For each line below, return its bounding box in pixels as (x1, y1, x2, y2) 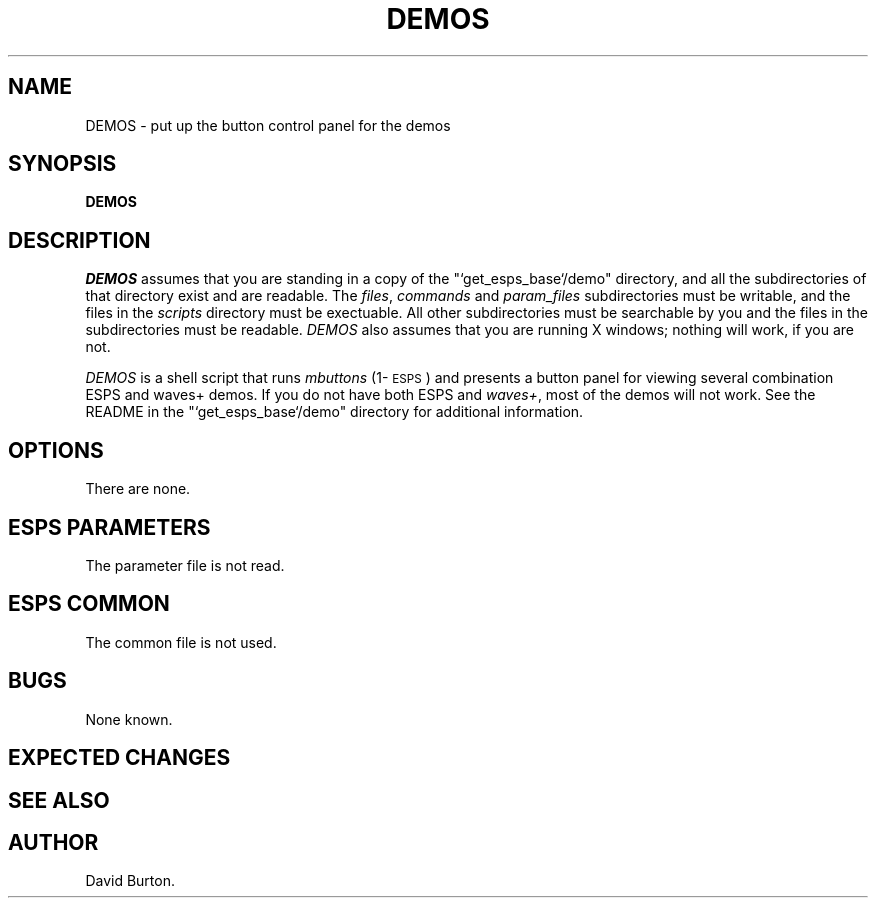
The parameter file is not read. (85, 556, 285, 574)
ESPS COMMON (8, 591, 170, 617)
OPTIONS (8, 437, 104, 463)
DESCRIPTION (8, 227, 151, 253)
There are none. (85, 480, 191, 498)
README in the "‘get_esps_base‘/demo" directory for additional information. (85, 403, 584, 421)
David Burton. (85, 872, 175, 890)
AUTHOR (8, 829, 99, 855)
